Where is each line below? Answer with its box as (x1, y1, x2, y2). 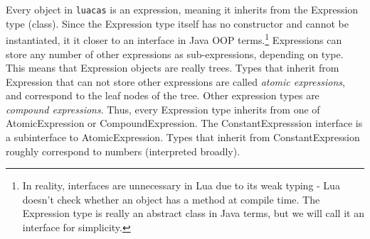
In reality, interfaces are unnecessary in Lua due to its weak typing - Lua (22, 178, 340, 193)
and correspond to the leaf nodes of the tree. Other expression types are (6, 88, 319, 103)
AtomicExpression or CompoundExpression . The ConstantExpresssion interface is (6, 116, 363, 130)
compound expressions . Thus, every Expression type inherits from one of (6, 101, 320, 116)
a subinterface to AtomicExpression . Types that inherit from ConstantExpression (6, 130, 360, 145)
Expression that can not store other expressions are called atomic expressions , (6, 74, 345, 89)
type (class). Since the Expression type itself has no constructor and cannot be (6, 16, 349, 30)
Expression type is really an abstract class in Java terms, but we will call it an (22, 206, 364, 221)
